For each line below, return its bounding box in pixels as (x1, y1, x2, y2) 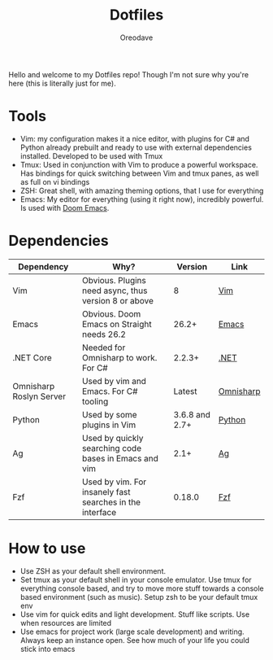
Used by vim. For (81, 476, 147, 487)
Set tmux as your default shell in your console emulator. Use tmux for (19, 575, 252, 584)
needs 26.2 (81, 328, 126, 339)
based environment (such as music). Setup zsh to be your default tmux (19, 592, 258, 601)
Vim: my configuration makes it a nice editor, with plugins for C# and (19, 133, 250, 143)
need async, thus (81, 285, 148, 296)
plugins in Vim (81, 419, 136, 431)
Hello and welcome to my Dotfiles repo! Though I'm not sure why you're (8, 69, 249, 79)
